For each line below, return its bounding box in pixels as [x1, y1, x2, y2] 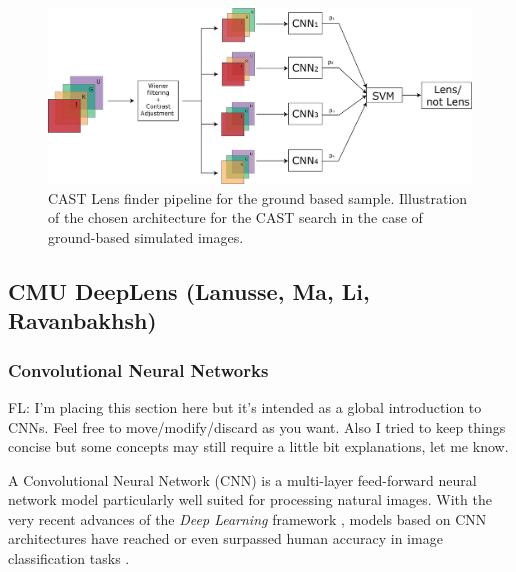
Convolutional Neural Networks [8, 357, 269, 382]
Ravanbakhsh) [8, 305, 157, 336]
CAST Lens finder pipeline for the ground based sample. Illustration [48, 187, 468, 208]
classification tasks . [8, 548, 130, 569]
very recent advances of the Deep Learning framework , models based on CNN [8, 508, 487, 529]
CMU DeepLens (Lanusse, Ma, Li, [8, 275, 370, 306]
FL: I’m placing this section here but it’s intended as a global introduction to [8, 396, 482, 417]
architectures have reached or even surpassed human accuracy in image [8, 528, 443, 549]
